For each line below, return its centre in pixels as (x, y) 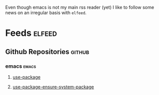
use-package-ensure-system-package (53, 87)
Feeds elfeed (31, 33)
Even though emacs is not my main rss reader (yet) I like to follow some (80, 7)
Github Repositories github (47, 52)
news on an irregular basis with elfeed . (46, 13)
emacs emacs (21, 66)
